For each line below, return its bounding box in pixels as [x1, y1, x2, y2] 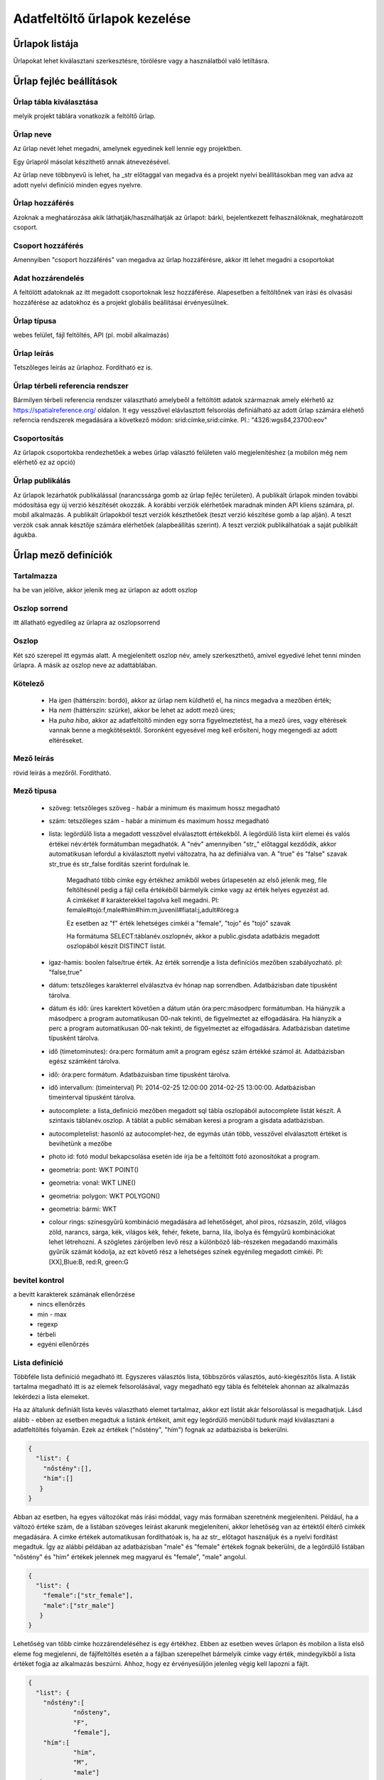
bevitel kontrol [13, 1275, 64, 1285]
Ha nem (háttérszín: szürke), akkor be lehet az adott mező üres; [48, 706, 235, 715]
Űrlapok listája [13, 38, 79, 50]
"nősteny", [73, 1709, 112, 1717]
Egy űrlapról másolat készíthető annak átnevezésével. [13, 157, 171, 166]
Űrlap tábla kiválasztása [13, 97, 99, 107]
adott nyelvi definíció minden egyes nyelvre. [13, 180, 143, 189]
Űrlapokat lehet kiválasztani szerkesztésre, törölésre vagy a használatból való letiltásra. [13, 57, 270, 66]
